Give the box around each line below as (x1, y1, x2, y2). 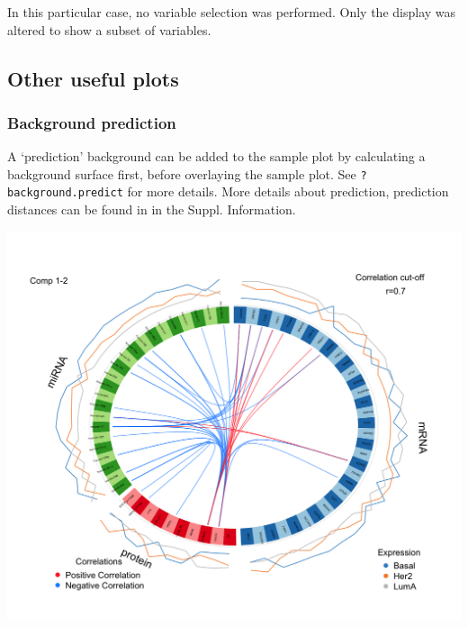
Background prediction (7, 111, 176, 133)
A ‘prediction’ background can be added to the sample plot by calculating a (7, 147, 426, 166)
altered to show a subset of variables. (7, 20, 211, 39)
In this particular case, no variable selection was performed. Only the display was (7, 3, 456, 21)
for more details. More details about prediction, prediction (127, 182, 449, 201)
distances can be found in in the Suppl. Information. (7, 200, 296, 219)
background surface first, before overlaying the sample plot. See (7, 164, 356, 183)
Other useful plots (7, 64, 179, 92)
